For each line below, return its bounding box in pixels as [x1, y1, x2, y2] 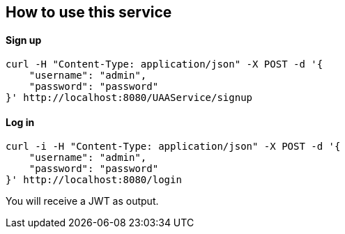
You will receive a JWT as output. [6, 195, 159, 208]
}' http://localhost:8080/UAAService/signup [6, 92, 253, 104]
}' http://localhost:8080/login [6, 174, 182, 186]
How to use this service [6, 3, 172, 21]
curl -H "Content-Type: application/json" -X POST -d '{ [6, 58, 323, 70]
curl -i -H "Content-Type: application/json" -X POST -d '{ [6, 141, 341, 153]
